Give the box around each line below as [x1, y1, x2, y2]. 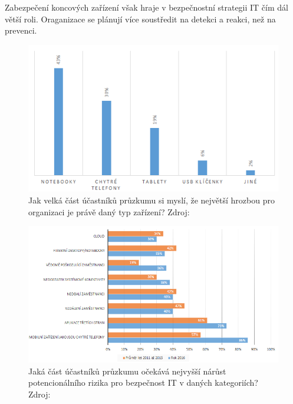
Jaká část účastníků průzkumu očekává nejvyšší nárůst [28, 364, 226, 377]
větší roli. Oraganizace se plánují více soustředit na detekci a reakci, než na [5, 12, 276, 25]
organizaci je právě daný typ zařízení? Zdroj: [28, 205, 190, 218]
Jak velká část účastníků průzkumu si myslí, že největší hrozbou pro [28, 193, 275, 206]
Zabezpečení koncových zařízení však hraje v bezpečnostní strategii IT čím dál [5, 1, 288, 13]
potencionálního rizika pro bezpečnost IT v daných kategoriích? [28, 376, 258, 389]
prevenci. [5, 24, 37, 37]
